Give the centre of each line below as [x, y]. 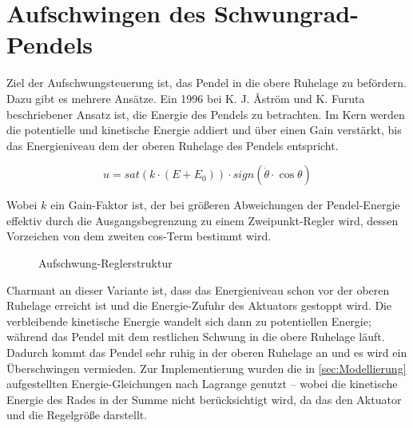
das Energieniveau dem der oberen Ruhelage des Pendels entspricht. [173, 145]
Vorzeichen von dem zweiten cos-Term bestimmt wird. [139, 236]
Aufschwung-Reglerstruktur [105, 263]
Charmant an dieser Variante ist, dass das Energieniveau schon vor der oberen [198, 289]
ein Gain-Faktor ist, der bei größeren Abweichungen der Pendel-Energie [225, 205]
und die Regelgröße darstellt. [77, 415]
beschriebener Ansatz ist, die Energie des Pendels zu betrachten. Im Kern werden [206, 114]
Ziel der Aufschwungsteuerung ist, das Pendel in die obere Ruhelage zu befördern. [207, 83]
